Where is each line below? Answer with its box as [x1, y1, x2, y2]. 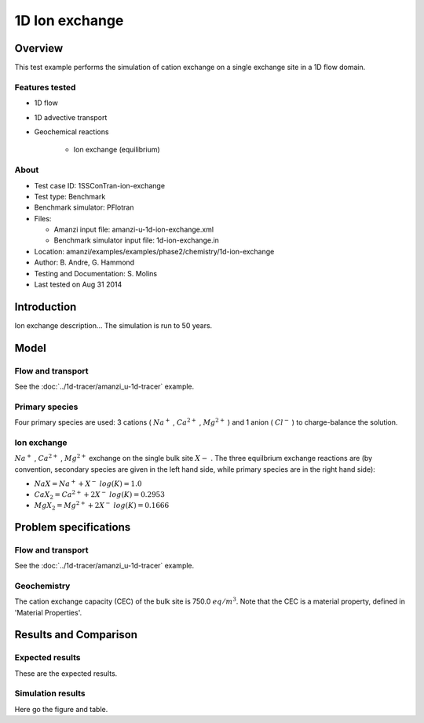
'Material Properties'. [14, 608, 82, 617]
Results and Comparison [14, 628, 137, 641]
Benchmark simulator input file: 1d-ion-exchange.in [53, 236, 220, 245]
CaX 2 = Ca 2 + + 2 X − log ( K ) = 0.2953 [34, 489, 165, 501]
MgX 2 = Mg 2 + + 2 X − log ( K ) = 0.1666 [34, 499, 170, 512]
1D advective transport [34, 112, 108, 122]
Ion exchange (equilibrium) [73, 145, 160, 155]
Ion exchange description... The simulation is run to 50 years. [14, 320, 213, 330]
